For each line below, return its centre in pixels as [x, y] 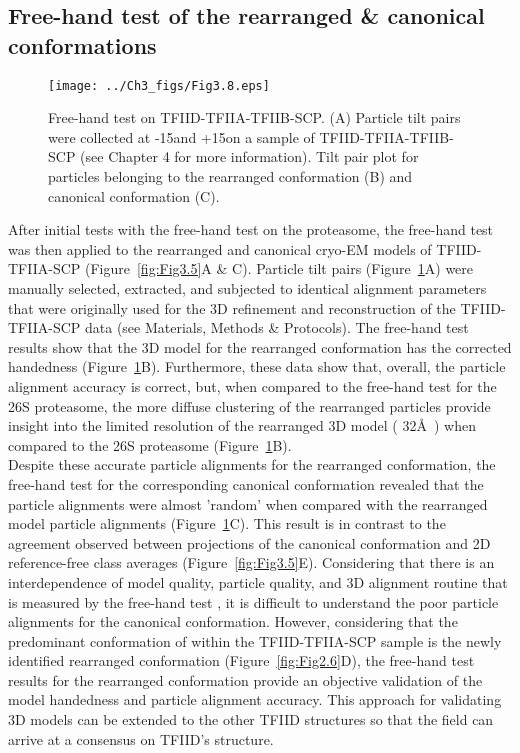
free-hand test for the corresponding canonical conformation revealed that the [246, 483]
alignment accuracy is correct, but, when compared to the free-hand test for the [252, 385]
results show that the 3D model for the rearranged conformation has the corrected [260, 346]
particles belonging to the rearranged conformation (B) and [230, 176]
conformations [82, 44]
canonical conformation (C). [134, 195]
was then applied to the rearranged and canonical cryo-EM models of [220, 248]
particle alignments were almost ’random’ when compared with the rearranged [248, 503]
